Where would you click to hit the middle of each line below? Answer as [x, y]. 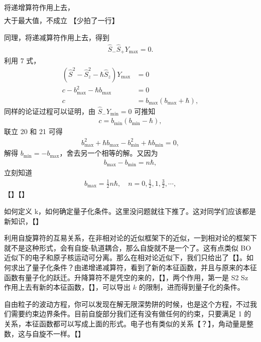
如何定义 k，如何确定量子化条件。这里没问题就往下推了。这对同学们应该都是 [130, 211]
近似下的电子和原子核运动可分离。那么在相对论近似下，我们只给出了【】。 [125, 257]
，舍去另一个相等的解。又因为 [109, 153]
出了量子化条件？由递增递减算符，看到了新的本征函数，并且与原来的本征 [137, 267]
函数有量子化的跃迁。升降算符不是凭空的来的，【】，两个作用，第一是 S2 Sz [126, 277]
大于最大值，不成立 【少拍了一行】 [61, 20]
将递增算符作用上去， [39, 7]
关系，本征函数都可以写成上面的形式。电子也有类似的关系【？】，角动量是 [125, 323]
